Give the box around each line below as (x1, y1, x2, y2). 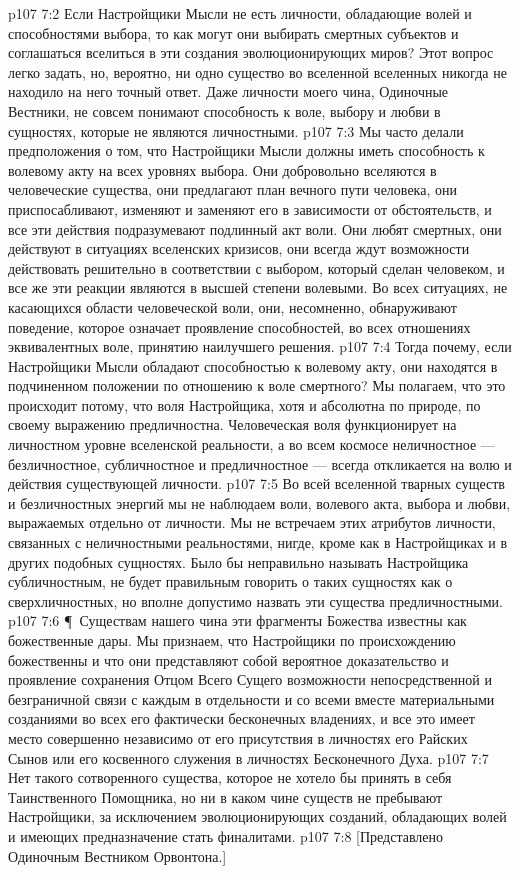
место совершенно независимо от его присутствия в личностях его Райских (8, 727, 468, 748)
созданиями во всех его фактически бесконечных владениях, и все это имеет (8, 708, 475, 729)
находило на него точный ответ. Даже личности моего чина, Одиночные (8, 81, 449, 102)
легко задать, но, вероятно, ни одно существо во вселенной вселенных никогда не (8, 61, 507, 82)
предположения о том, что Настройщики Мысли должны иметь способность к (8, 140, 485, 161)
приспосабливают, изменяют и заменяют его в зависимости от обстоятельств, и (8, 198, 492, 219)
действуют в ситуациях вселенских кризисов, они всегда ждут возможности (8, 238, 470, 259)
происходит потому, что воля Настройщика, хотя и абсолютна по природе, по (8, 394, 481, 415)
